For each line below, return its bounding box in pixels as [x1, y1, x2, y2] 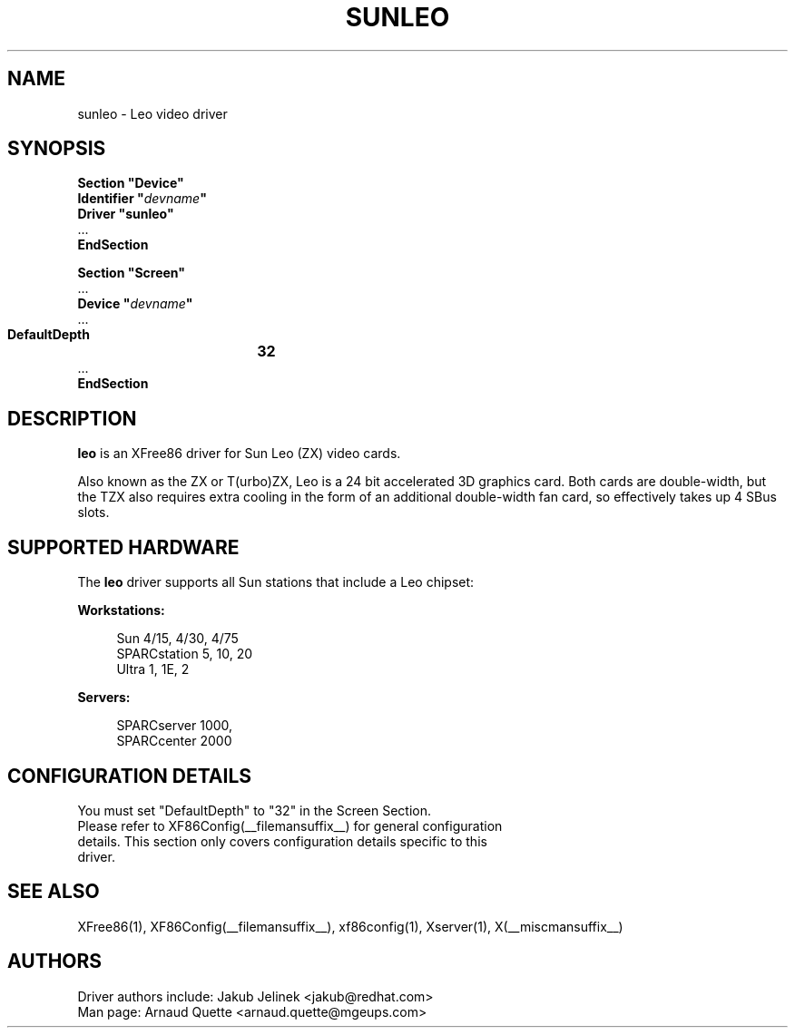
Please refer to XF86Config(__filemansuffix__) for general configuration [77, 817, 503, 834]
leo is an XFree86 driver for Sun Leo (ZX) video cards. [77, 445, 401, 462]
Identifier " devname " [77, 190, 207, 207]
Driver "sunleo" [77, 206, 174, 222]
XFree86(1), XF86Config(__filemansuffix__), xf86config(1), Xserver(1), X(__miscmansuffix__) [77, 918, 623, 934]
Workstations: [77, 602, 165, 619]
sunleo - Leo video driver [77, 105, 228, 122]
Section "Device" [77, 175, 184, 191]
